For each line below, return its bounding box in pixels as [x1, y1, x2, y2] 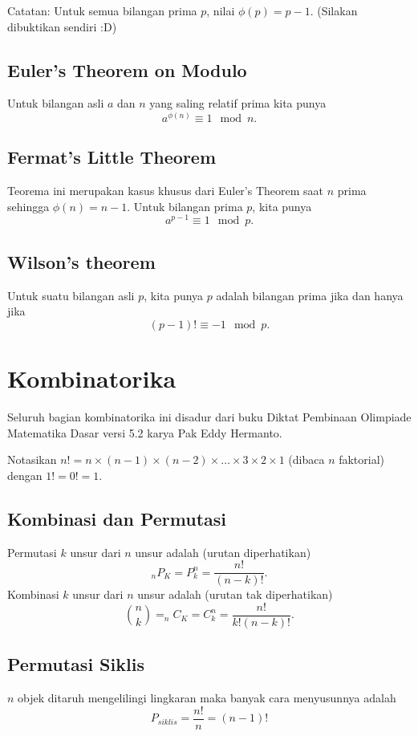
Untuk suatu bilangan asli [7, 287, 135, 303]
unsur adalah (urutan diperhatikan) [135, 543, 311, 560]
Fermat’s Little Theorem [7, 144, 217, 169]
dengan [7, 466, 43, 483]
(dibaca [288, 451, 325, 468]
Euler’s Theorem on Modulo [7, 57, 247, 82]
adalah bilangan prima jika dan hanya [216, 287, 404, 303]
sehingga [7, 197, 50, 214]
